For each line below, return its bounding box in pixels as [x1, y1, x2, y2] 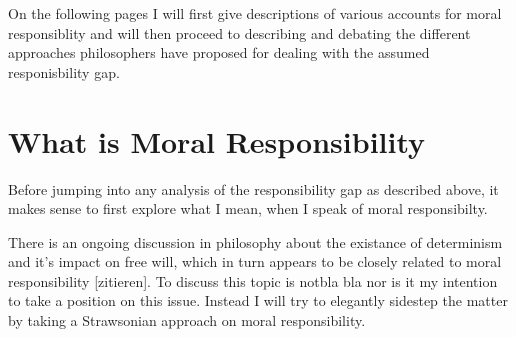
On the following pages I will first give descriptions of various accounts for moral [8, 3, 502, 23]
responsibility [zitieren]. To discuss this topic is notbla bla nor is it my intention [8, 270, 498, 291]
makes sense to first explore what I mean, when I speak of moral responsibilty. [8, 198, 488, 219]
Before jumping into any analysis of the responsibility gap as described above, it [8, 178, 499, 199]
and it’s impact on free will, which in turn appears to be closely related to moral [8, 251, 502, 272]
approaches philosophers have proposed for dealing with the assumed [8, 42, 430, 63]
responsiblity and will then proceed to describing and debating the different [8, 22, 471, 43]
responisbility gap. [8, 61, 120, 82]
